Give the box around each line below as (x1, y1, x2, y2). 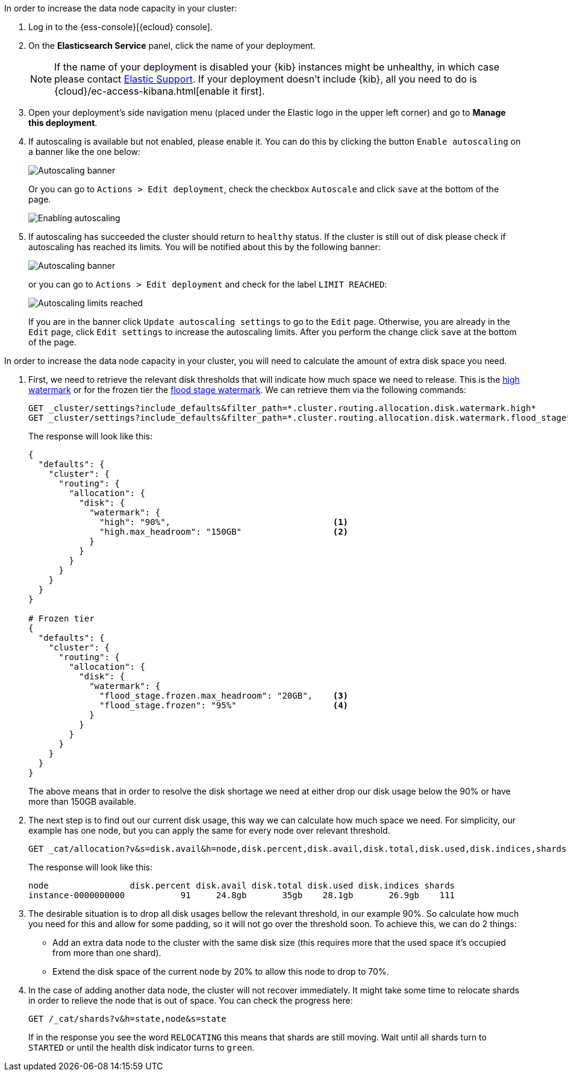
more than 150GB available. (28, 796, 137, 807)
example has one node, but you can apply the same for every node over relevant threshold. (28, 825, 390, 835)
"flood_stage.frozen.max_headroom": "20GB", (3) (99, 691, 349, 700)
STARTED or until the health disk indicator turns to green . (28, 1042, 255, 1052)
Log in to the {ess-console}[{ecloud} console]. (28, 22, 213, 32)
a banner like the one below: (28, 146, 141, 157)
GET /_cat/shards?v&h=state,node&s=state (28, 1014, 226, 1024)
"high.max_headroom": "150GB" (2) (99, 527, 349, 536)
